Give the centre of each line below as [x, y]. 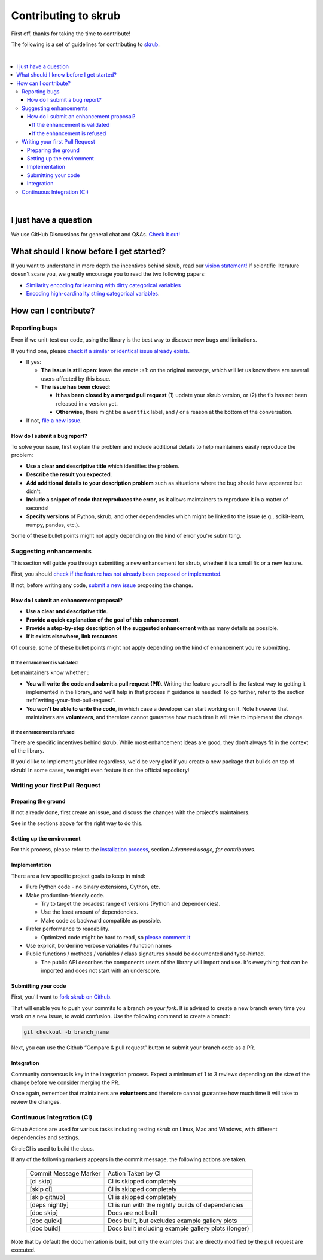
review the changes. [36, 1101]
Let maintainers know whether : [50, 672]
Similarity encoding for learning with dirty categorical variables [103, 285]
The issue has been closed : [76, 387]
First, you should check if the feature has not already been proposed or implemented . [116, 574]
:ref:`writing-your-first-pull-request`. [71, 701]
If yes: [34, 361]
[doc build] [45, 1228]
